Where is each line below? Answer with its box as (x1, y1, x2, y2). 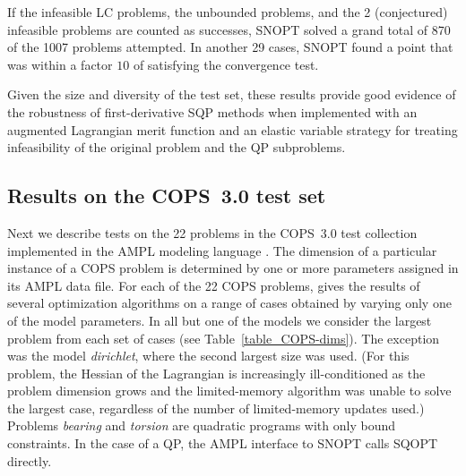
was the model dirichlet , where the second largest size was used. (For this (7, 346, 410, 365)
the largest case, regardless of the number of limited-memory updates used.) (7, 398, 425, 417)
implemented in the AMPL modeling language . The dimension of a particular (7, 241, 437, 259)
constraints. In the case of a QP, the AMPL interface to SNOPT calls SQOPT (7, 434, 438, 453)
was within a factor (7, 55, 113, 73)
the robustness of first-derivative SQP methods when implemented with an (7, 102, 418, 121)
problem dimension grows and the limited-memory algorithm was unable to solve (7, 381, 452, 400)
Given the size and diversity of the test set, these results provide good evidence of (7, 85, 456, 104)
